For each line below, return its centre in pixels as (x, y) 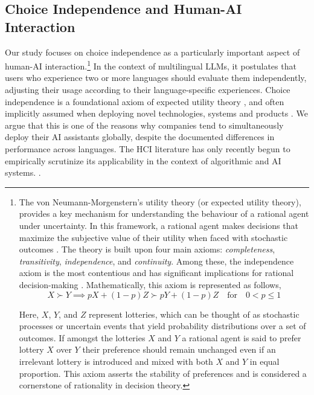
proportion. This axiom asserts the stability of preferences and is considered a (163, 373)
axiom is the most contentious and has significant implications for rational (156, 273)
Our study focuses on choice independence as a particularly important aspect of (152, 52)
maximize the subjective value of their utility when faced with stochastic (153, 237)
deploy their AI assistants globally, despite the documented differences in (140, 137)
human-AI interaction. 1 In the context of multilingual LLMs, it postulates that (151, 65)
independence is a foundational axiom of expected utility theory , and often (145, 101)
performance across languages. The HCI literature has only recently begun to (148, 149)
